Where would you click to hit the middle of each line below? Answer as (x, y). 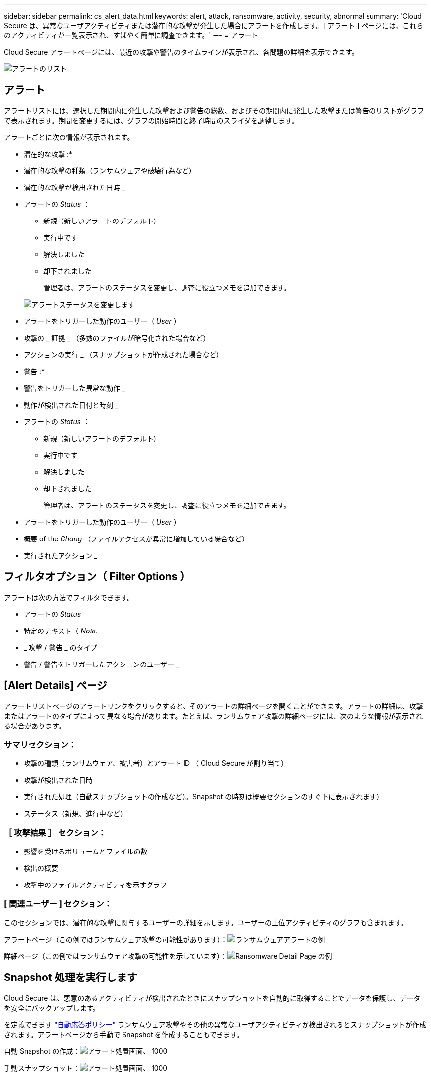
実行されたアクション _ (61, 555)
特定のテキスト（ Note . (61, 631)
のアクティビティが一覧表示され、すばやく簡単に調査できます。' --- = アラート (131, 35)
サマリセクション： (40, 744)
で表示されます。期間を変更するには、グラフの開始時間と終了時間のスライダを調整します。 (151, 120)
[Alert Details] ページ (56, 686)
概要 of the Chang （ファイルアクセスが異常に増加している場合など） (136, 538)
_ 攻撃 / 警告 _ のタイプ (61, 647)
